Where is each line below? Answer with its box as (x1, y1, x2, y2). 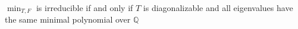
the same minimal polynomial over (5, 13, 131, 26)
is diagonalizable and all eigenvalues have (143, 2, 293, 13)
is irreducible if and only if (36, 2, 133, 13)
